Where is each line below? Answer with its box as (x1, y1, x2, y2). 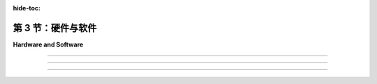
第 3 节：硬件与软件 (13, 22, 97, 34)
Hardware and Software (13, 40, 84, 49)
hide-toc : (13, 4, 41, 12)
